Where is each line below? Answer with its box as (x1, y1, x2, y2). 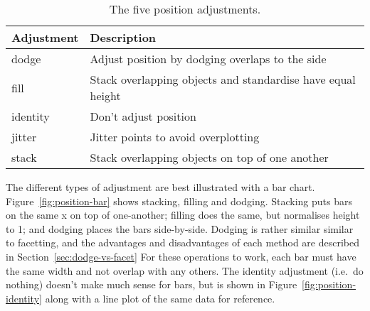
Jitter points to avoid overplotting (90, 129, 260, 145)
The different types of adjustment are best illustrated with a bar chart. (6, 180, 315, 194)
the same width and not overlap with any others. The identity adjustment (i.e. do (6, 263, 364, 278)
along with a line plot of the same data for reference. (45, 290, 275, 305)
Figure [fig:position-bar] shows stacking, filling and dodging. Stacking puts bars (6, 193, 352, 208)
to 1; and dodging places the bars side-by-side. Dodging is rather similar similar (6, 221, 354, 236)
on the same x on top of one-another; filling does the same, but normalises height (6, 207, 360, 222)
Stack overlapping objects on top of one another (90, 149, 329, 165)
